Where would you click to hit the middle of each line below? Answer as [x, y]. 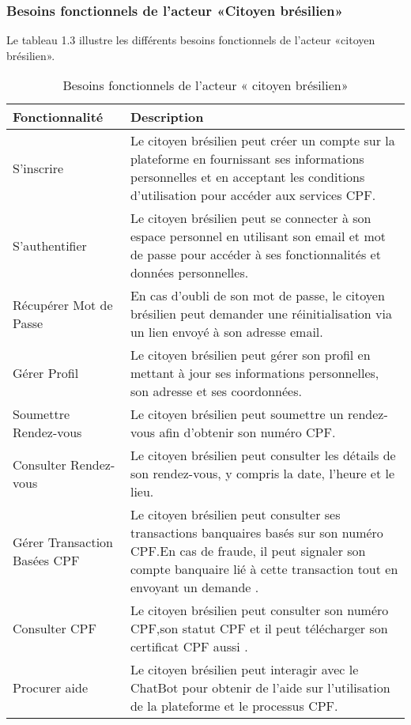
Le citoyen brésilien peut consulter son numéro [259, 610]
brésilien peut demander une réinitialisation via [261, 314]
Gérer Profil [46, 373]
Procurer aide [51, 688]
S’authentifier [50, 245]
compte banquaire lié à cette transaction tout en [264, 569]
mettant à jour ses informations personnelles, [255, 373]
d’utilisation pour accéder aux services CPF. [253, 195]
